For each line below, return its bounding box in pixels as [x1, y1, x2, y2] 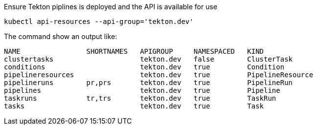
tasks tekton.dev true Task [4, 102, 264, 110]
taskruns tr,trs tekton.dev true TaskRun [4, 94, 276, 102]
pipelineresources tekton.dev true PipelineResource [4, 71, 314, 79]
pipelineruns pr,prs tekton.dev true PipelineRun [4, 79, 293, 86]
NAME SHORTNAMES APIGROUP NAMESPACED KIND [4, 47, 264, 55]
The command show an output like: [4, 32, 117, 41]
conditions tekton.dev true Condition [4, 63, 285, 71]
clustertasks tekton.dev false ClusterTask [4, 55, 293, 63]
